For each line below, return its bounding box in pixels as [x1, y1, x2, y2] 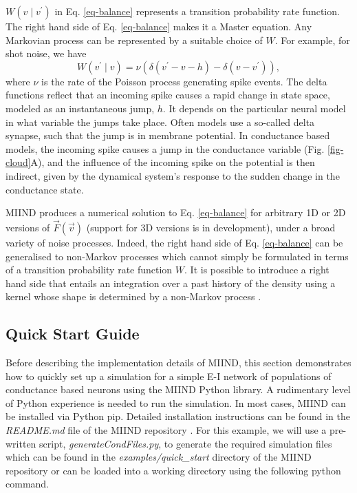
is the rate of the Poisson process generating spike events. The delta [41, 74, 327, 88]
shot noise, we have [6, 46, 87, 61]
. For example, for [274, 32, 350, 47]
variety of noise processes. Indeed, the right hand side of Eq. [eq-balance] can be [6, 235, 343, 249]
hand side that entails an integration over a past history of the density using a [6, 275, 336, 290]
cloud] [6, 155, 31, 169]
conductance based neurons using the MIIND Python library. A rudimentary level [6, 382, 351, 397]
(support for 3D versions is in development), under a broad [86, 220, 336, 234]
